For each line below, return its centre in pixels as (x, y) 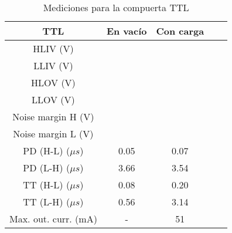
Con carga (180, 31)
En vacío (127, 31)
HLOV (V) (53, 82)
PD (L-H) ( (47, 168)
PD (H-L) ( (47, 151)
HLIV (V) (53, 48)
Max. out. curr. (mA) (53, 219)
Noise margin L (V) (53, 134)
